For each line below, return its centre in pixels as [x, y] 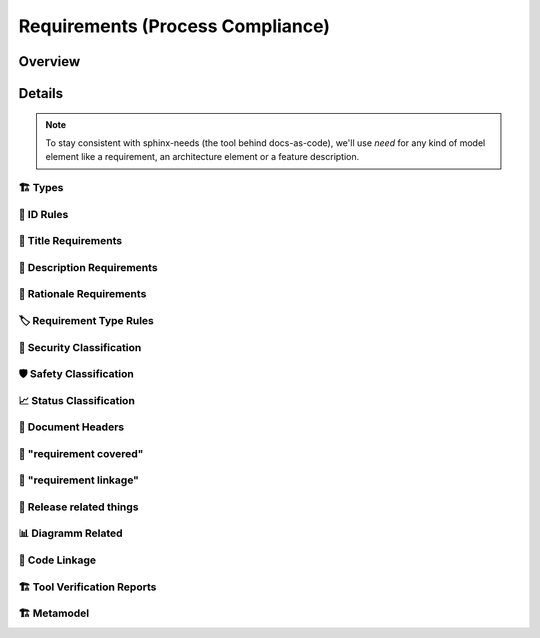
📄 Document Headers [71, 427]
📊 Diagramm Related [71, 533]
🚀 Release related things [78, 507]
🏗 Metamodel [54, 613]
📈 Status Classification [76, 400]
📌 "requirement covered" [81, 453]
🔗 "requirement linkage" [79, 480]
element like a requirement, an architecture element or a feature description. [202, 157]
